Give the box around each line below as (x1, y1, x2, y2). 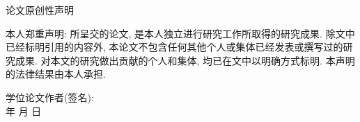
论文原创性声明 (6, 3, 74, 17)
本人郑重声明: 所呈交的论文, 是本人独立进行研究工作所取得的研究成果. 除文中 (6, 26, 355, 40)
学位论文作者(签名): (6, 89, 94, 104)
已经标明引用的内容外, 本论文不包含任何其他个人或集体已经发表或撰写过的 (6, 40, 343, 54)
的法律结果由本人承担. (6, 67, 106, 81)
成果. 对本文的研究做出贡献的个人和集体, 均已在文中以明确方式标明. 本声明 (15, 53, 355, 67)
